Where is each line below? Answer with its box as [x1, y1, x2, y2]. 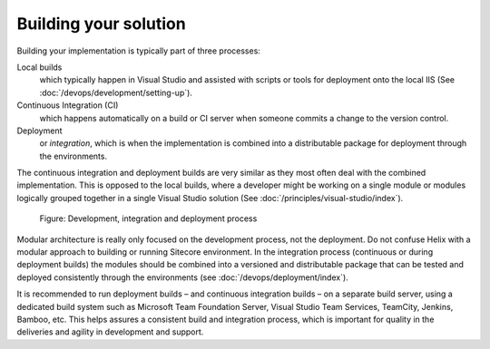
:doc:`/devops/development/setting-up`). [39, 87, 192, 98]
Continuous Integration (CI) [16, 100, 119, 111]
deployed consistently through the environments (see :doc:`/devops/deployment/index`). [16, 272, 348, 283]
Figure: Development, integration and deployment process [39, 213, 258, 224]
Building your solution [16, 14, 186, 34]
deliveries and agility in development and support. [16, 326, 204, 337]
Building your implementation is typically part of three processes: [16, 45, 260, 56]
